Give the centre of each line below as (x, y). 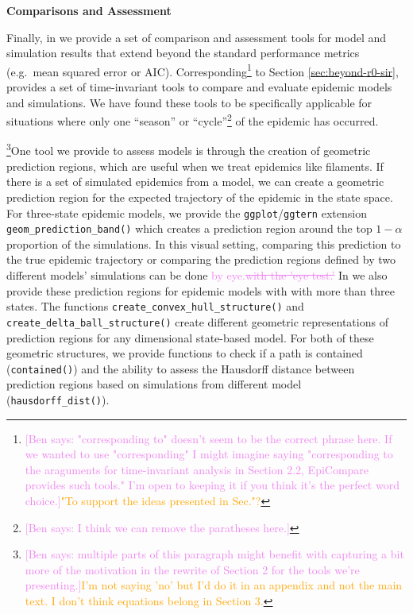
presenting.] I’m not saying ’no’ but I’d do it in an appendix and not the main (214, 585)
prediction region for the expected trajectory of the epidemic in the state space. (200, 197)
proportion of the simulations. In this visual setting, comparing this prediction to (204, 243)
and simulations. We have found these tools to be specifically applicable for (189, 102)
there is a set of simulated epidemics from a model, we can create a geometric (195, 181)
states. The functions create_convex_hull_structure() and (155, 306)
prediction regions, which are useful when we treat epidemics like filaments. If (195, 166)
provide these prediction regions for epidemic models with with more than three (201, 290)
